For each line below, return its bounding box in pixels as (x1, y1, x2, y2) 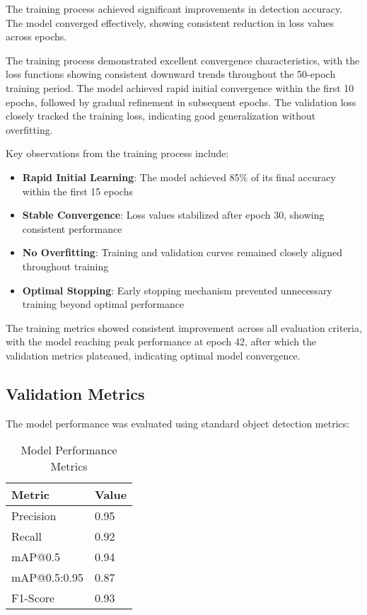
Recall (11, 528, 42, 545)
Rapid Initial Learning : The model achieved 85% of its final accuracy (22, 169, 336, 184)
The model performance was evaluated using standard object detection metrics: (6, 415, 350, 430)
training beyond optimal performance (22, 297, 185, 311)
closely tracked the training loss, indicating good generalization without (6, 108, 316, 123)
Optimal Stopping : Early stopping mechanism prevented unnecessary (22, 282, 332, 297)
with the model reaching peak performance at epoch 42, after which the (6, 334, 317, 349)
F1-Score (11, 590, 55, 607)
